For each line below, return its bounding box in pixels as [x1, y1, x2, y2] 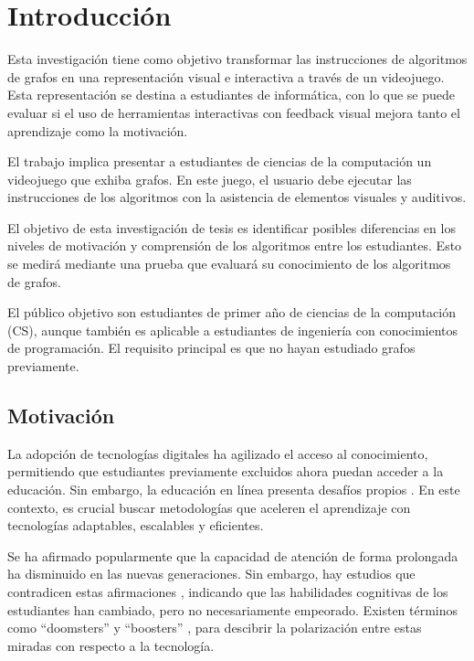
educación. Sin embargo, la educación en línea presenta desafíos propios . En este [7, 480, 460, 499]
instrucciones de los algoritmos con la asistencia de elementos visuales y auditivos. [7, 187, 467, 207]
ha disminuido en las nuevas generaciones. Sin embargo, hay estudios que [7, 564, 416, 583]
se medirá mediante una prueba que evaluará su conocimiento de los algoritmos [7, 254, 451, 273]
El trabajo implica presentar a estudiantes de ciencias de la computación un [7, 152, 432, 171]
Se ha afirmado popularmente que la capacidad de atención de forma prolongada [7, 546, 458, 565]
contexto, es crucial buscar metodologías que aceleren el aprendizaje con [7, 497, 411, 517]
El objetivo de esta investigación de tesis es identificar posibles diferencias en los [7, 218, 456, 237]
